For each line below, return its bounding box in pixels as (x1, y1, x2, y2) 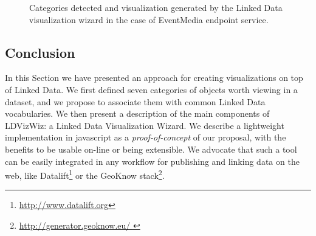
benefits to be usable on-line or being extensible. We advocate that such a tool (5, 142, 297, 155)
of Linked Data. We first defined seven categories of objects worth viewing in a (5, 83, 298, 95)
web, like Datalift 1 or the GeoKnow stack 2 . (5, 167, 165, 181)
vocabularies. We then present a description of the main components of (5, 107, 270, 120)
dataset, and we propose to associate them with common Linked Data (5, 95, 266, 108)
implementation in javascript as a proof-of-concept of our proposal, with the (5, 131, 286, 144)
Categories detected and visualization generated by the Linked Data (29, 1, 283, 13)
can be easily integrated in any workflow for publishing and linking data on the (5, 154, 300, 167)
